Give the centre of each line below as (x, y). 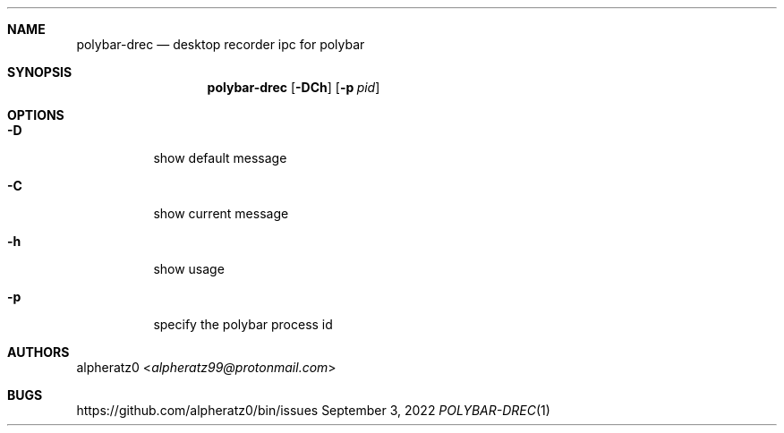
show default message (220, 158)
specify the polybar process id (243, 324)
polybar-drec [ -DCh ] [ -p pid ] (294, 87)
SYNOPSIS (40, 72)
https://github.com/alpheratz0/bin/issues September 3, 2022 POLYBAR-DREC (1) (313, 410)
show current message (221, 213)
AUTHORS (38, 352)
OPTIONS (36, 115)
